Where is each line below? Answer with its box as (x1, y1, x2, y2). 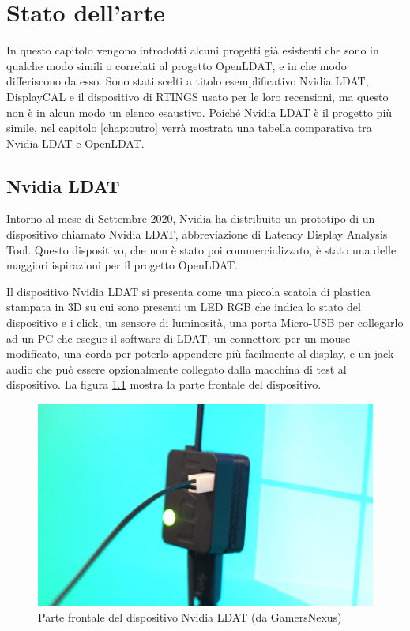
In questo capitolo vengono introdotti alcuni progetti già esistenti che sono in (6, 42, 379, 58)
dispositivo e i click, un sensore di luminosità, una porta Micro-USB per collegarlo (6, 314, 404, 331)
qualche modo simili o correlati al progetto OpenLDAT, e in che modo (6, 57, 347, 73)
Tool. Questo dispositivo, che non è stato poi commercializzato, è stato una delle (6, 241, 397, 257)
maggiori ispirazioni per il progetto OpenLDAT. (6, 257, 239, 273)
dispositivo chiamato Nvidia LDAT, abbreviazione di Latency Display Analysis (6, 226, 388, 242)
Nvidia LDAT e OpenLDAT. (6, 134, 145, 151)
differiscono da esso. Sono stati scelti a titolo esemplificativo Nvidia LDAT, (6, 73, 369, 89)
